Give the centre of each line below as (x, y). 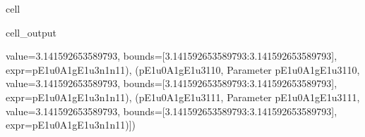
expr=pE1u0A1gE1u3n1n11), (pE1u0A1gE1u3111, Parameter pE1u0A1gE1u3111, (183, 97)
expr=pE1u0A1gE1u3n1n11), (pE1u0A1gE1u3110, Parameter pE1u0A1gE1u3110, (183, 69)
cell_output (31, 32)
